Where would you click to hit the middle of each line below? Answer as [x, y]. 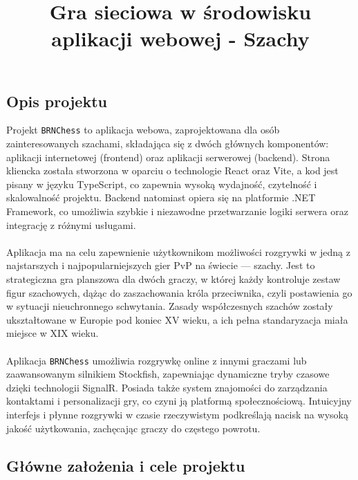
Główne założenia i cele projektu [126, 465]
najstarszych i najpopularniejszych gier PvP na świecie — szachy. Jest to [161, 265]
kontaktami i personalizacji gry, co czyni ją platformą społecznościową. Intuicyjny [179, 401]
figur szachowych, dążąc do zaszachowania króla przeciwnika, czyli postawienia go [179, 292]
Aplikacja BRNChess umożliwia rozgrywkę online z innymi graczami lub [157, 360]
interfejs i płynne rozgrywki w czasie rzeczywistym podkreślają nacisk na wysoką [177, 414]
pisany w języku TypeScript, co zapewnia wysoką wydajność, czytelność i [162, 184]
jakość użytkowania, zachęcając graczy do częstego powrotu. [133, 428]
